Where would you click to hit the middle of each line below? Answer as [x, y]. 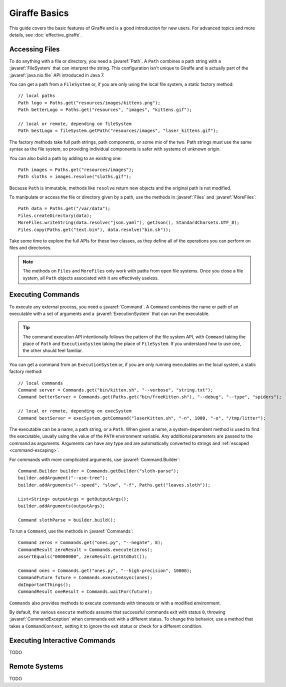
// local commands [41, 383]
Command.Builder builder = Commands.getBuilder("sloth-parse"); [99, 471]
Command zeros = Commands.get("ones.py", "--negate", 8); [91, 543]
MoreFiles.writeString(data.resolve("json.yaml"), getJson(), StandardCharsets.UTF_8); [129, 223]
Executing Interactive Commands [62, 640]
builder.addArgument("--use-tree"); [63, 478]
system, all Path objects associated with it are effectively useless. [91, 278]
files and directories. [30, 248]
